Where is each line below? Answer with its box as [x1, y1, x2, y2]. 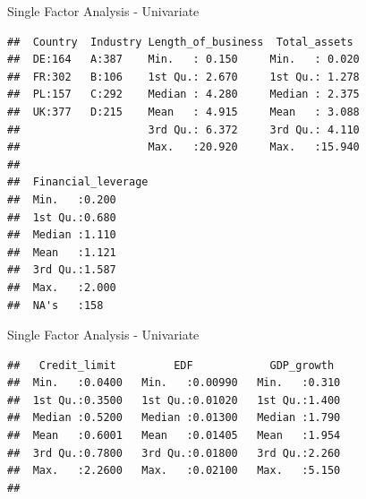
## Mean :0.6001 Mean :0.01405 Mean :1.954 [7, 429, 341, 443]
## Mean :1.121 [7, 245, 116, 259]
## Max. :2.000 [7, 280, 116, 294]
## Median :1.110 [7, 228, 116, 242]
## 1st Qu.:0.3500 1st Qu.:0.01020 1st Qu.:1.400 [7, 393, 341, 407]
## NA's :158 [7, 298, 104, 312]
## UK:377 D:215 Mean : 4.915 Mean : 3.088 [7, 105, 360, 118]
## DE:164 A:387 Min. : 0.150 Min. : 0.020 [7, 53, 360, 66]
